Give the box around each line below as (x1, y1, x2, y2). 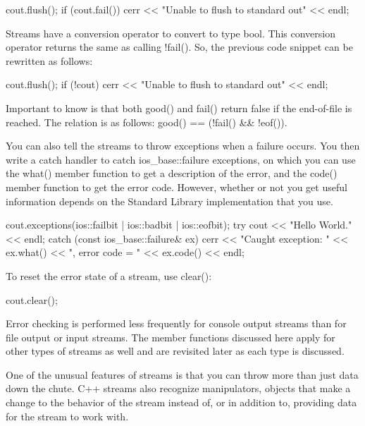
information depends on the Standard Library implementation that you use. (6, 193, 333, 208)
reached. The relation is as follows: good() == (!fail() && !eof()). (6, 114, 287, 129)
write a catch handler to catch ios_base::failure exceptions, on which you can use (6, 152, 356, 166)
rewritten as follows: (6, 53, 93, 68)
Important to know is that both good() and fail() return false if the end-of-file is (6, 100, 352, 115)
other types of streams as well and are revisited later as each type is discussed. (6, 343, 345, 358)
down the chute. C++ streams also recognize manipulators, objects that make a (6, 381, 351, 396)
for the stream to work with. (6, 408, 129, 423)
